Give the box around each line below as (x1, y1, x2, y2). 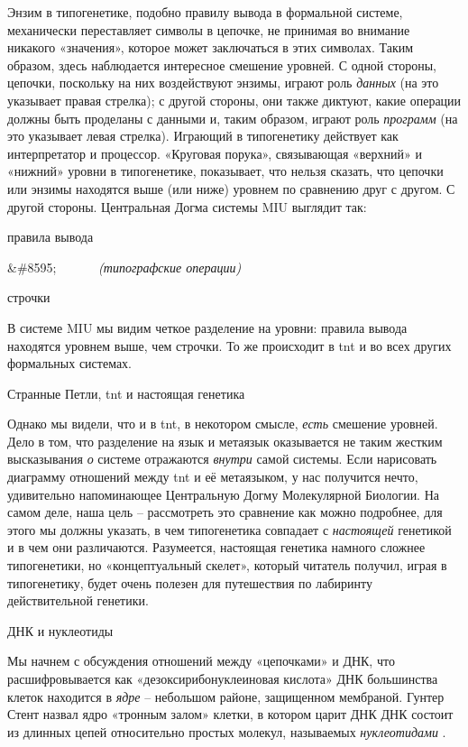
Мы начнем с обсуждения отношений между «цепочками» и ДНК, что (7, 651, 395, 670)
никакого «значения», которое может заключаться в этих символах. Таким (7, 38, 414, 57)
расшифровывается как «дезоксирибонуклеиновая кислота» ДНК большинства (7, 669, 438, 687)
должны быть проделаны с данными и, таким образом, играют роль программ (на (7, 108, 458, 127)
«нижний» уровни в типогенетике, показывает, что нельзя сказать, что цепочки (7, 161, 444, 180)
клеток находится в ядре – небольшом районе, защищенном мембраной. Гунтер (7, 687, 445, 705)
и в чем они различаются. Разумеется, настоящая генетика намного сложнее (7, 538, 426, 557)
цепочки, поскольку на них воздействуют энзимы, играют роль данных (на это (7, 73, 439, 92)
